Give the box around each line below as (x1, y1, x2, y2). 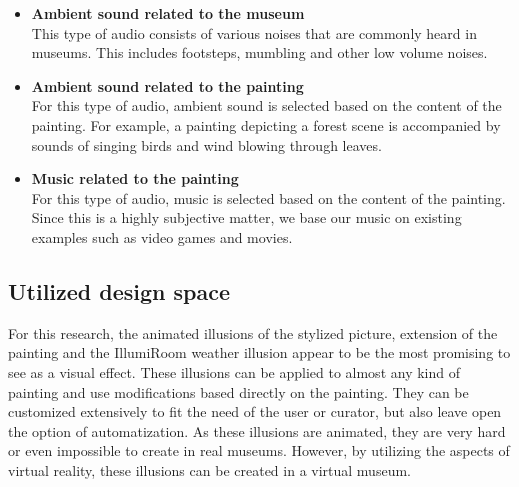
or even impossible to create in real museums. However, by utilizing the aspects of (8, 440, 510, 461)
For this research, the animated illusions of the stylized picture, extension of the (8, 322, 498, 343)
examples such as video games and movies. (31, 226, 293, 247)
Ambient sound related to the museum (31, 3, 305, 23)
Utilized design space (8, 275, 231, 306)
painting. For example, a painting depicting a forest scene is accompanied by (31, 114, 501, 135)
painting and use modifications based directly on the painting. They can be (8, 381, 469, 402)
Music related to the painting (31, 168, 239, 189)
